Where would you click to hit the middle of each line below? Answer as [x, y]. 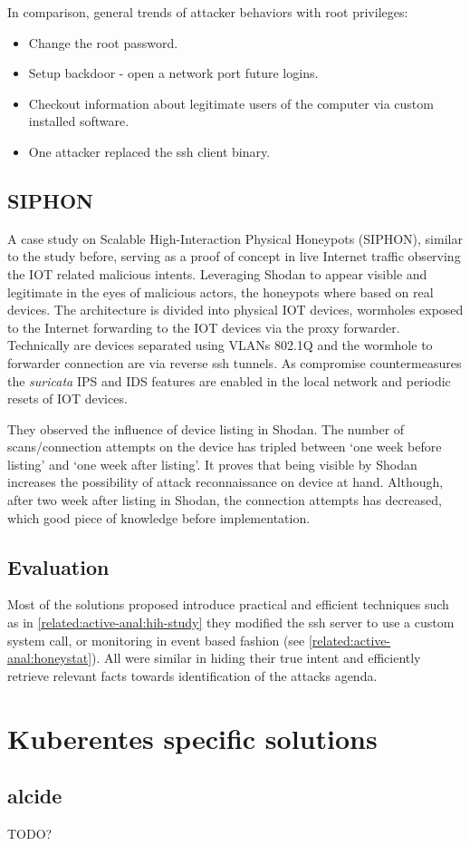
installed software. [79, 121]
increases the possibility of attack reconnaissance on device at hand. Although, [225, 482]
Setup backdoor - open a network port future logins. [173, 73]
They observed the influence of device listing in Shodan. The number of [206, 428]
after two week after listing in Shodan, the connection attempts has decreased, [225, 500]
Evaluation [58, 566]
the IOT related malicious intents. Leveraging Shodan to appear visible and [217, 273]
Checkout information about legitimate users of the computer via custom [231, 103]
